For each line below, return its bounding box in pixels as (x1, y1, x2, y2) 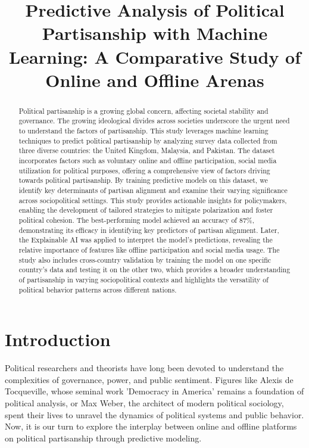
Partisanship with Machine (42, 21, 268, 45)
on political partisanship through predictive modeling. (5, 431, 202, 444)
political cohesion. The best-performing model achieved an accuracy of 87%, (18, 214, 255, 225)
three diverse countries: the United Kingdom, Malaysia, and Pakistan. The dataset (18, 145, 275, 155)
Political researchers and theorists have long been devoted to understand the (5, 362, 284, 374)
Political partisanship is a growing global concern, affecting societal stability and (18, 105, 269, 116)
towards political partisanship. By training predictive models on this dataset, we (18, 175, 268, 185)
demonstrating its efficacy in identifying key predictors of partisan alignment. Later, (18, 225, 279, 235)
